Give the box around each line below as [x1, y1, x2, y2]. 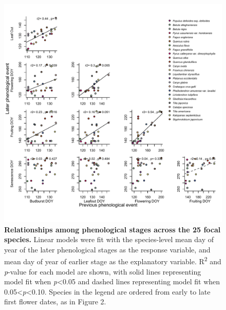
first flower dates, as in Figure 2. [4, 296, 106, 307]
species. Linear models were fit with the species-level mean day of [4, 234, 214, 245]
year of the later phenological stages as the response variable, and [4, 244, 211, 254]
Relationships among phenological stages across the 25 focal [4, 224, 221, 234]
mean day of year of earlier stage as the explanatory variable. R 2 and [4, 254, 221, 267]
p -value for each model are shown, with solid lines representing [4, 266, 201, 277]
